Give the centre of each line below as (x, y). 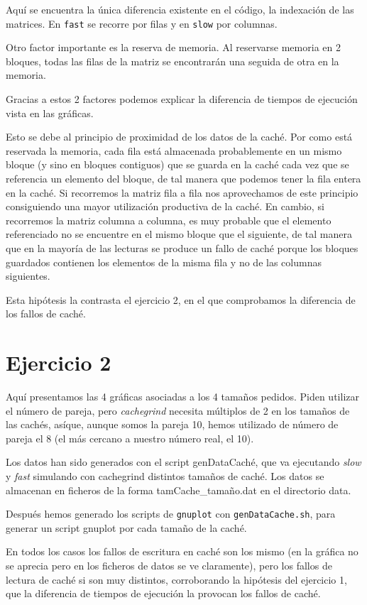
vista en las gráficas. (50, 113)
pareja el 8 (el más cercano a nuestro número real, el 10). (130, 438)
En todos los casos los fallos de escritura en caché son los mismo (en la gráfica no (182, 551)
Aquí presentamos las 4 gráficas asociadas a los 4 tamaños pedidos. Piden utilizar (182, 397)
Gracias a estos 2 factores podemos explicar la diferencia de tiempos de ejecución (182, 99)
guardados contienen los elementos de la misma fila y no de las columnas (164, 262)
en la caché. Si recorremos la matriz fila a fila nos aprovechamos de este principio (182, 192)
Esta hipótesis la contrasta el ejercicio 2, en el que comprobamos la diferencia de (181, 299)
